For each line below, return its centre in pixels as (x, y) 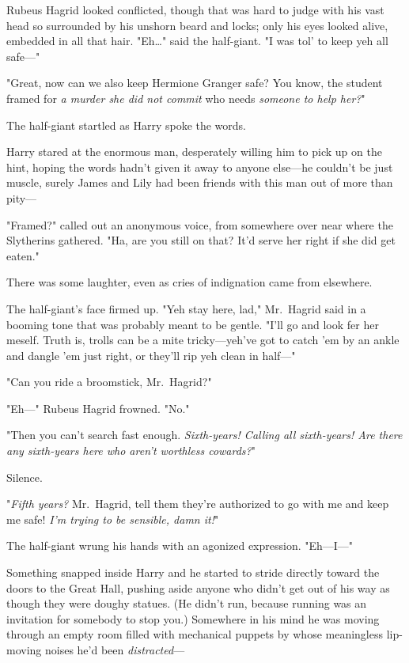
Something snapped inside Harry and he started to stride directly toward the (193, 572)
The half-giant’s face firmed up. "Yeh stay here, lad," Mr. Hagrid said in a (186, 308)
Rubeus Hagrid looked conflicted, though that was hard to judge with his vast (195, 9)
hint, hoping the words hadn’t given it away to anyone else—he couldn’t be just (200, 167)
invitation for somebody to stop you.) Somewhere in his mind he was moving (193, 618)
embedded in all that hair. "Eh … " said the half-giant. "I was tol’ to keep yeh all (197, 41)
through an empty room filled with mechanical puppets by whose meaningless (195, 634)
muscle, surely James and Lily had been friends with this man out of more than (200, 182)
